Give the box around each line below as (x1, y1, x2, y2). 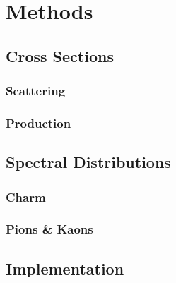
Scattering (6, 82, 66, 100)
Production (6, 114, 71, 131)
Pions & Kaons (6, 220, 93, 238)
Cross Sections (6, 44, 114, 66)
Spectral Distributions (6, 151, 171, 173)
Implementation (6, 257, 124, 279)
